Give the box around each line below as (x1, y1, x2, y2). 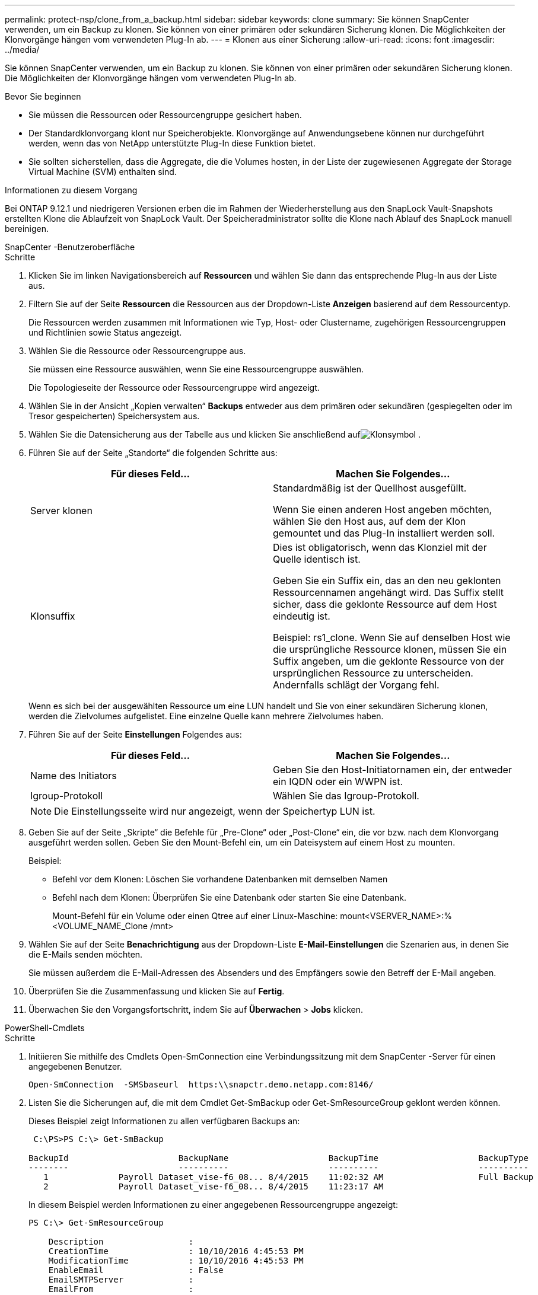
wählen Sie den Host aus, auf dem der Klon (273, 515, 466, 527)
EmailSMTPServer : (48, 1275, 194, 1284)
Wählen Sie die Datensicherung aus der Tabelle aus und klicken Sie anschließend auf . (28, 429, 421, 439)
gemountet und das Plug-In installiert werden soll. (273, 527, 495, 539)
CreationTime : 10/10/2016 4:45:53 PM (48, 1246, 304, 1256)
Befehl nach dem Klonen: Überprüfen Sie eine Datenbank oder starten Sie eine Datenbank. (52, 892, 406, 902)
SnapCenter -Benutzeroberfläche (5, 242, 135, 252)
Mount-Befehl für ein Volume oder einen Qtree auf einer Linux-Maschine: (52, 911, 338, 921)
